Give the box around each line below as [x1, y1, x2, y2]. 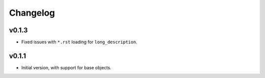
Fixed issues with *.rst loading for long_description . [21, 39, 137, 45]
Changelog [9, 7, 55, 18]
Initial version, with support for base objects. [21, 64, 111, 71]
